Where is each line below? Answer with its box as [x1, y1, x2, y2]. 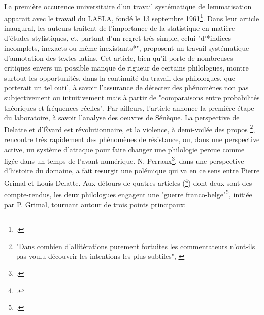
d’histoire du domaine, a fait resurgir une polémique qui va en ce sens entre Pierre [4, 165, 260, 176]
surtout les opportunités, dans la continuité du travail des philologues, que [4, 72, 235, 83]
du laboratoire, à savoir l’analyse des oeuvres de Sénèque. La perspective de [4, 112, 240, 123]
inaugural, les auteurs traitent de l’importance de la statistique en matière [4, 22, 235, 33]
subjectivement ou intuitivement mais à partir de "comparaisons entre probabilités [4, 92, 260, 102]
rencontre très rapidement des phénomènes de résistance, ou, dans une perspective [4, 134, 260, 145]
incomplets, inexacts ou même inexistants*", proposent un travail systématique [4, 43, 249, 53]
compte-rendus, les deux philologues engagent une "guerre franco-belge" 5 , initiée [4, 188, 252, 199]
